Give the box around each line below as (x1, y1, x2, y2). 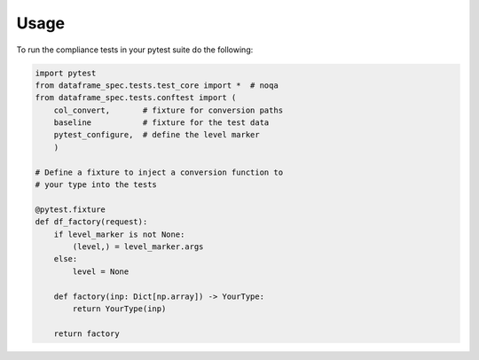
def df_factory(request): (35, 217, 148, 227)
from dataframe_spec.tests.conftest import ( (35, 93, 237, 103)
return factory (53, 328, 120, 339)
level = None (72, 266, 130, 277)
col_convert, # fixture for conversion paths (53, 105, 284, 115)
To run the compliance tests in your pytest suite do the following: (16, 44, 254, 55)
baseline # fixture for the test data (53, 118, 270, 128)
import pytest (35, 67, 97, 78)
